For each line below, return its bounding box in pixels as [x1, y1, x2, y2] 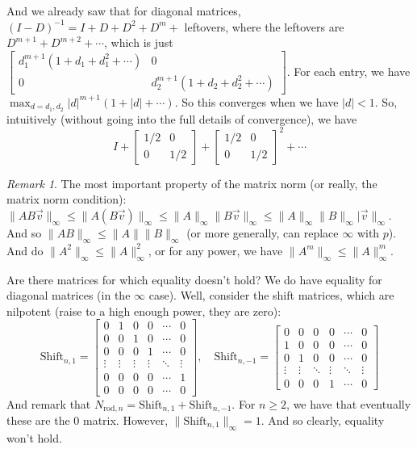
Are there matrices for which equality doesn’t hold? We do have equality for [6, 271, 382, 287]
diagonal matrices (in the [6, 287, 131, 304]
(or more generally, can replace [186, 224, 339, 241]
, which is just [104, 34, 173, 51]
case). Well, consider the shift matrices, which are [148, 287, 394, 304]
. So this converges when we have [174, 93, 339, 110]
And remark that [6, 395, 91, 412]
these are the [6, 412, 70, 428]
